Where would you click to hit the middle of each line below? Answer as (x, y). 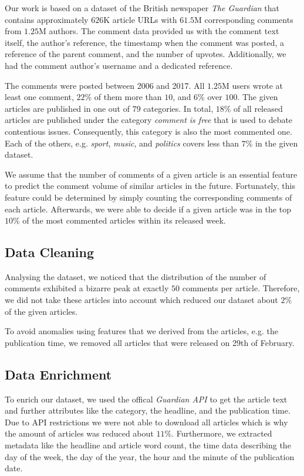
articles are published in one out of (67, 108)
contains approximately (47, 19)
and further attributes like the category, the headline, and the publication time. (148, 410)
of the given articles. (41, 311)
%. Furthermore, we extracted (218, 433)
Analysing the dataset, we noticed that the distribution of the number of (136, 276)
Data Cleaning (49, 252)
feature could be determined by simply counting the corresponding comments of (148, 197)
